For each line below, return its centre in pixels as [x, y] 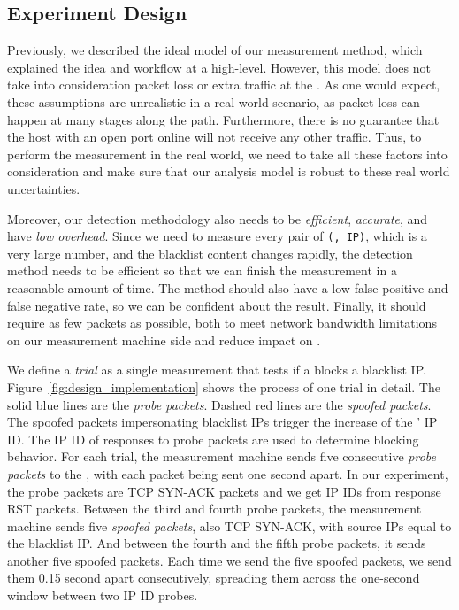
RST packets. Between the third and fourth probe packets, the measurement [214, 509]
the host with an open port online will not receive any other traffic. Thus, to [214, 137]
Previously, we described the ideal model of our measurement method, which [215, 50]
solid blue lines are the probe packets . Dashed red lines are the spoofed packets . [219, 404]
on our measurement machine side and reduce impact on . [164, 340]
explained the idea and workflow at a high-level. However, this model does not [219, 67]
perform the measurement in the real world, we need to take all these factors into [227, 154]
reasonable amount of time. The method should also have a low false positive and [228, 287]
